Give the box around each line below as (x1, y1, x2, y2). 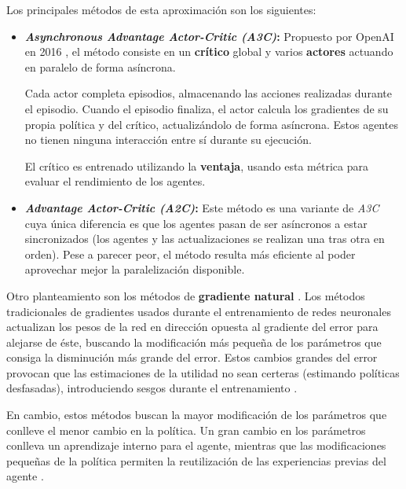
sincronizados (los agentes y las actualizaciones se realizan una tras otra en (24, 230, 385, 247)
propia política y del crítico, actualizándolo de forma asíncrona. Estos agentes (24, 116, 398, 132)
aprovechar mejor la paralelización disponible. (24, 261, 245, 278)
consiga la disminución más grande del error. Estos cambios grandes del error (6, 349, 378, 366)
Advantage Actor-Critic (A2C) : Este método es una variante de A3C (24, 199, 379, 215)
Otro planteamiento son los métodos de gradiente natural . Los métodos (6, 287, 365, 303)
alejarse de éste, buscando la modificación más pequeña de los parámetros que (6, 333, 382, 350)
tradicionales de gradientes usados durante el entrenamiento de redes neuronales (6, 303, 391, 319)
